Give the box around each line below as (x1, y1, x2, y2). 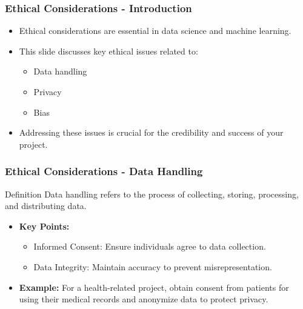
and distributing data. (5, 199, 87, 212)
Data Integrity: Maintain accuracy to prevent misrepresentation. (33, 260, 272, 273)
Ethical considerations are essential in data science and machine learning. (19, 24, 291, 37)
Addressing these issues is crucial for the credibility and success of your (19, 126, 284, 139)
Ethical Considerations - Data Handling (5, 164, 203, 179)
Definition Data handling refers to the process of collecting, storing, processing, (5, 187, 299, 200)
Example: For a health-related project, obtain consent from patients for (19, 281, 289, 293)
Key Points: (19, 219, 70, 232)
